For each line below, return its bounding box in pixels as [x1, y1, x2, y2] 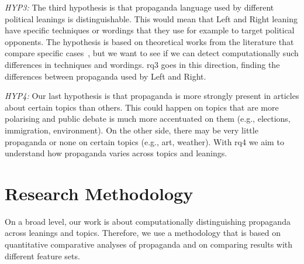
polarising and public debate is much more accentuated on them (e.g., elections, [5, 112, 291, 125]
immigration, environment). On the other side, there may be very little [5, 124, 258, 136]
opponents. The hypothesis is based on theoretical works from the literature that [5, 35, 294, 47]
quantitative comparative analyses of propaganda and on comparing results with [5, 238, 293, 251]
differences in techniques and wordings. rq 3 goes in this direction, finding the [5, 58, 280, 70]
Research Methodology [5, 181, 194, 205]
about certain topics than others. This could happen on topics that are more [5, 101, 279, 113]
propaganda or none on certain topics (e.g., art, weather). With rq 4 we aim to [5, 135, 284, 148]
